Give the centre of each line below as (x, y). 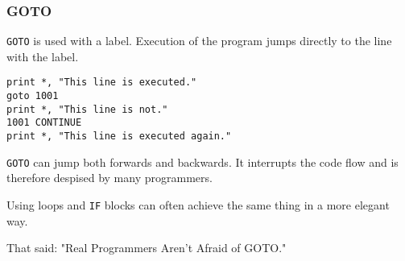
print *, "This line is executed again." (119, 137)
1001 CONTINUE (44, 123)
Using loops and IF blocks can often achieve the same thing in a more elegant (198, 205)
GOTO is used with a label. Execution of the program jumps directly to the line (199, 41)
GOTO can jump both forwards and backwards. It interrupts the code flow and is (202, 162)
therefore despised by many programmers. (110, 178)
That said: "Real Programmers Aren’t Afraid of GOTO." (147, 248)
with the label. (43, 56)
